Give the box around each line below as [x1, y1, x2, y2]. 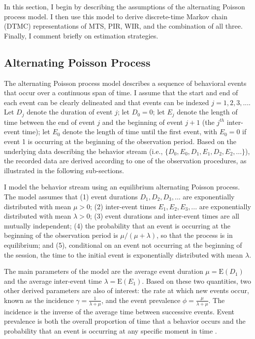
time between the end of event [4, 116, 95, 127]
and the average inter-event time [4, 275, 102, 286]
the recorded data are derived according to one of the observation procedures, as [4, 155, 247, 166]
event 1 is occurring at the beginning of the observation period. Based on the [4, 136, 236, 146]
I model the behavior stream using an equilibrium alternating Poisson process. [4, 182, 240, 192]
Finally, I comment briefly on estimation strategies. [4, 30, 159, 40]
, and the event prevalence [101, 295, 181, 305]
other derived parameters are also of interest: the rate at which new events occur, [4, 285, 249, 296]
